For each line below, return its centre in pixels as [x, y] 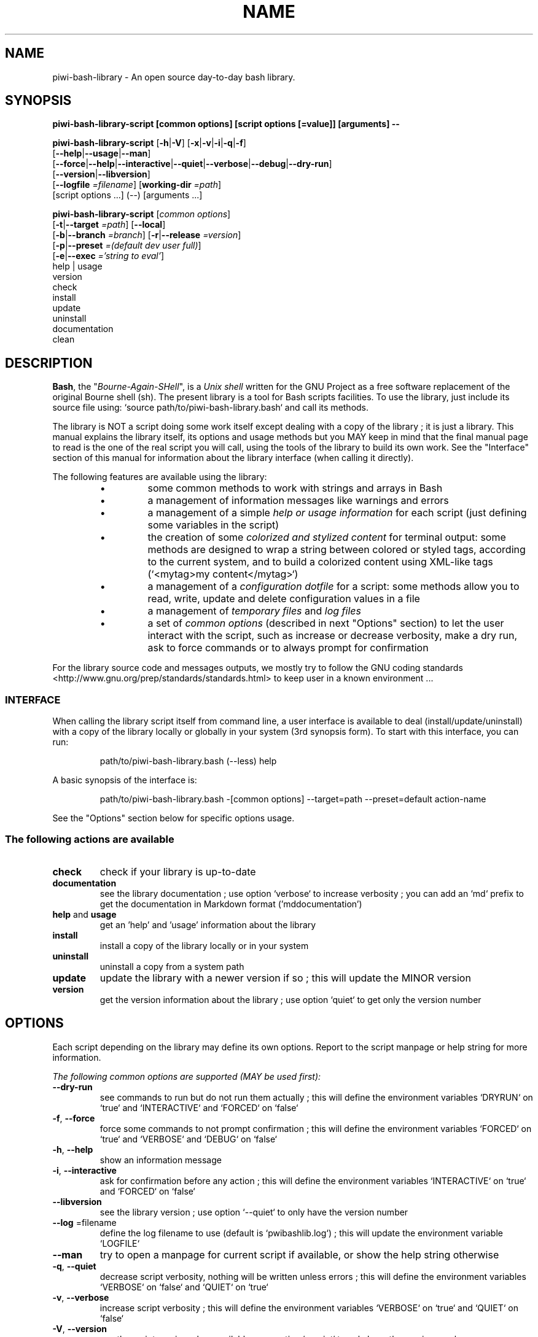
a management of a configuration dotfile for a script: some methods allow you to [333, 587]
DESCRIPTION [49, 363]
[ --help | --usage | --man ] [102, 153]
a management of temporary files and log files [254, 611]
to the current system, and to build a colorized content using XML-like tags [320, 562]
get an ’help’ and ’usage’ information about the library [208, 924]
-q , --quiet [74, 1266]
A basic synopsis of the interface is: [125, 780]
